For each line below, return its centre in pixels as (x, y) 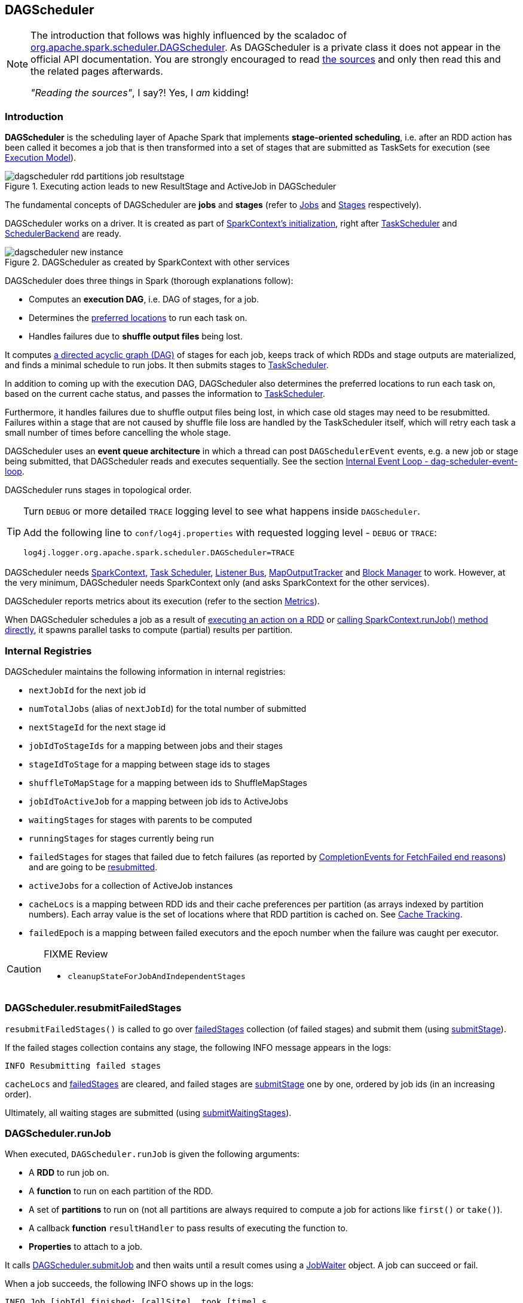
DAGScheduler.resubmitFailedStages (93, 1008)
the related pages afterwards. (97, 71)
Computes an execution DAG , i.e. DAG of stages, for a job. (144, 299)
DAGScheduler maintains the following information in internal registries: (145, 671)
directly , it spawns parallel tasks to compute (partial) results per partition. (149, 630)
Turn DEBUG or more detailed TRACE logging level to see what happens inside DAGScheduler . (222, 511)
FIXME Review (76, 954)
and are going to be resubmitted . (93, 867)
